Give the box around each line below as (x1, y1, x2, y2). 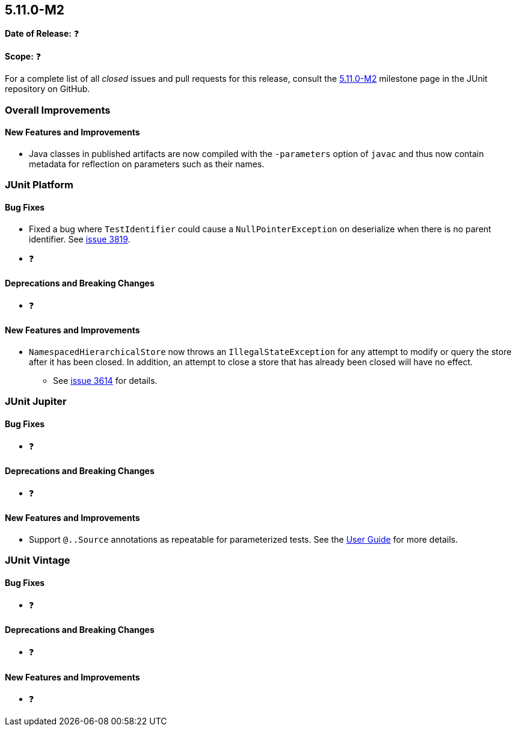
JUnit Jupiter (5, 395, 67, 408)
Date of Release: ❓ (5, 28, 79, 39)
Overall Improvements (5, 103, 111, 116)
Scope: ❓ (5, 51, 41, 62)
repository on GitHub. (5, 84, 90, 94)
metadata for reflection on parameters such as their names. (29, 159, 265, 170)
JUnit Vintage (5, 554, 70, 567)
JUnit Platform (5, 179, 73, 191)
